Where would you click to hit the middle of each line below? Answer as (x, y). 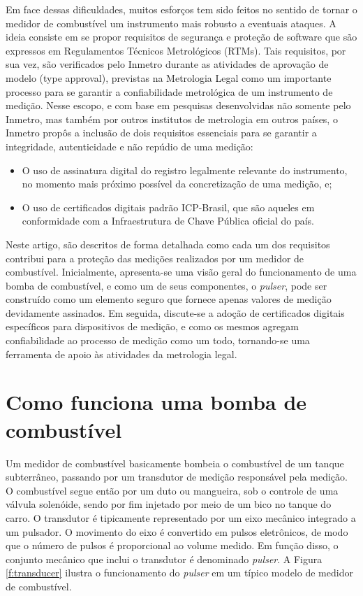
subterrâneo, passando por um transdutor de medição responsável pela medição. (177, 477)
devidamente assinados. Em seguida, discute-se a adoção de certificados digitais (175, 312)
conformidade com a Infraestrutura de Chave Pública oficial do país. (168, 221)
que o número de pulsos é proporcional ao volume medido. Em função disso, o (172, 545)
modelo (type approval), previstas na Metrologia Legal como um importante (169, 77)
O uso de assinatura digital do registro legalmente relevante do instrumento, (185, 170)
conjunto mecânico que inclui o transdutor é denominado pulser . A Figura (164, 559)
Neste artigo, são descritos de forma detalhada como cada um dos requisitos (168, 244)
